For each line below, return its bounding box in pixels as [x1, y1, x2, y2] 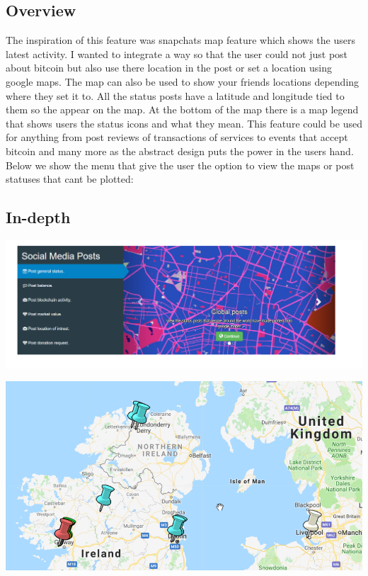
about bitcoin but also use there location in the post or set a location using [6, 60, 332, 75]
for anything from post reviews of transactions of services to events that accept [6, 130, 348, 145]
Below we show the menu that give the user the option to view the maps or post [6, 157, 355, 172]
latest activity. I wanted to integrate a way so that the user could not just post [6, 46, 348, 61]
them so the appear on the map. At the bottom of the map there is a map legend [6, 102, 359, 117]
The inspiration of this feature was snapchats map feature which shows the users [6, 33, 355, 47]
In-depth [6, 206, 71, 228]
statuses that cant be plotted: [6, 171, 134, 186]
